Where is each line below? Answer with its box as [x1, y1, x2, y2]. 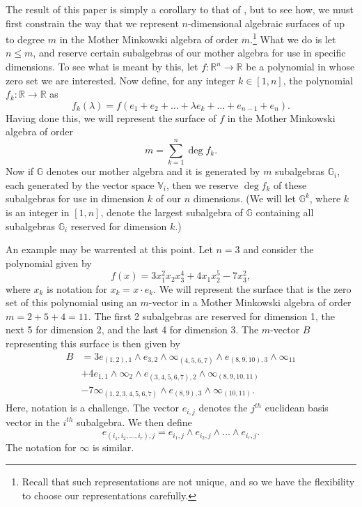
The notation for [6, 440, 77, 455]
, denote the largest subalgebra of [100, 204, 243, 219]
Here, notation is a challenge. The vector [6, 400, 180, 415]
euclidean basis [265, 400, 329, 415]
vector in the [6, 414, 60, 429]
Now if [6, 164, 34, 179]
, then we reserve [166, 177, 239, 192]
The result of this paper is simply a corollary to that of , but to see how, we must [6, 2, 354, 16]
